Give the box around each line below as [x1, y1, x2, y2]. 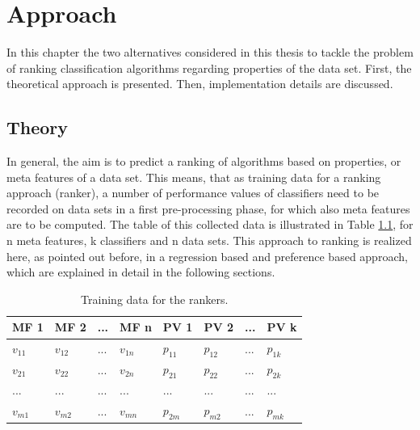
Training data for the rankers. [81, 290, 229, 307]
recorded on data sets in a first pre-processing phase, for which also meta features [6, 200, 410, 217]
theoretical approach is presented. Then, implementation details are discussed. [6, 75, 393, 92]
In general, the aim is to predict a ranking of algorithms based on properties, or [6, 153, 401, 170]
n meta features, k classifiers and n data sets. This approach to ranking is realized [6, 232, 412, 249]
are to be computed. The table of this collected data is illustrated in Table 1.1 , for [6, 216, 414, 233]
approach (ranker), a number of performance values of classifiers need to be [6, 184, 380, 201]
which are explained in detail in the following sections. [6, 263, 275, 280]
